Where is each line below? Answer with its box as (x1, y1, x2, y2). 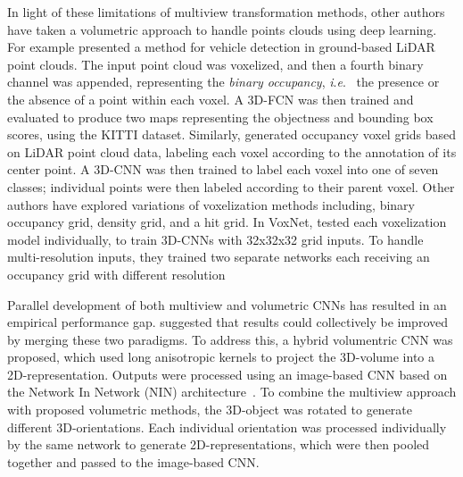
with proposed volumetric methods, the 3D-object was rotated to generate (7, 400, 413, 419)
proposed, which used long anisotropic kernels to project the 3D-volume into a (7, 347, 434, 366)
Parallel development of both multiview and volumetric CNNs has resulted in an (7, 295, 447, 314)
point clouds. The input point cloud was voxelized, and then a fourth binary (7, 54, 424, 73)
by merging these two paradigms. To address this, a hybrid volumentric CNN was (7, 330, 453, 348)
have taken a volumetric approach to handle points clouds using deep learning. (7, 20, 437, 38)
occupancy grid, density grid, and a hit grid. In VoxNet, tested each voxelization (7, 213, 447, 231)
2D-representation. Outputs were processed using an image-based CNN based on (7, 364, 448, 383)
